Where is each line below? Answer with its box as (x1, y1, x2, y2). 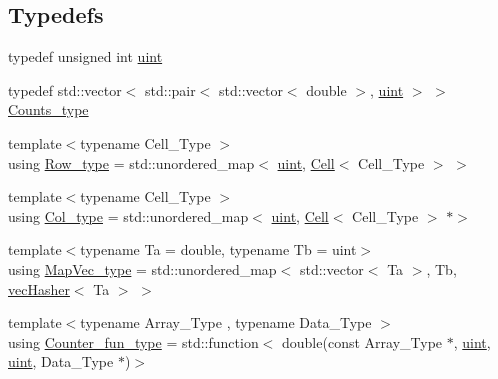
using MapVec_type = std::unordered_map (8, 258, 277, 279)
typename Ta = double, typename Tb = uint (80, 239, 357, 260)
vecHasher (8, 278, 70, 299)
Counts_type (8, 99, 89, 120)
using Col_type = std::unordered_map (8, 205, 249, 226)
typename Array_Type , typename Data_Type (80, 312, 372, 333)
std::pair (145, 79, 196, 100)
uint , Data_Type (8, 351, 114, 372)
